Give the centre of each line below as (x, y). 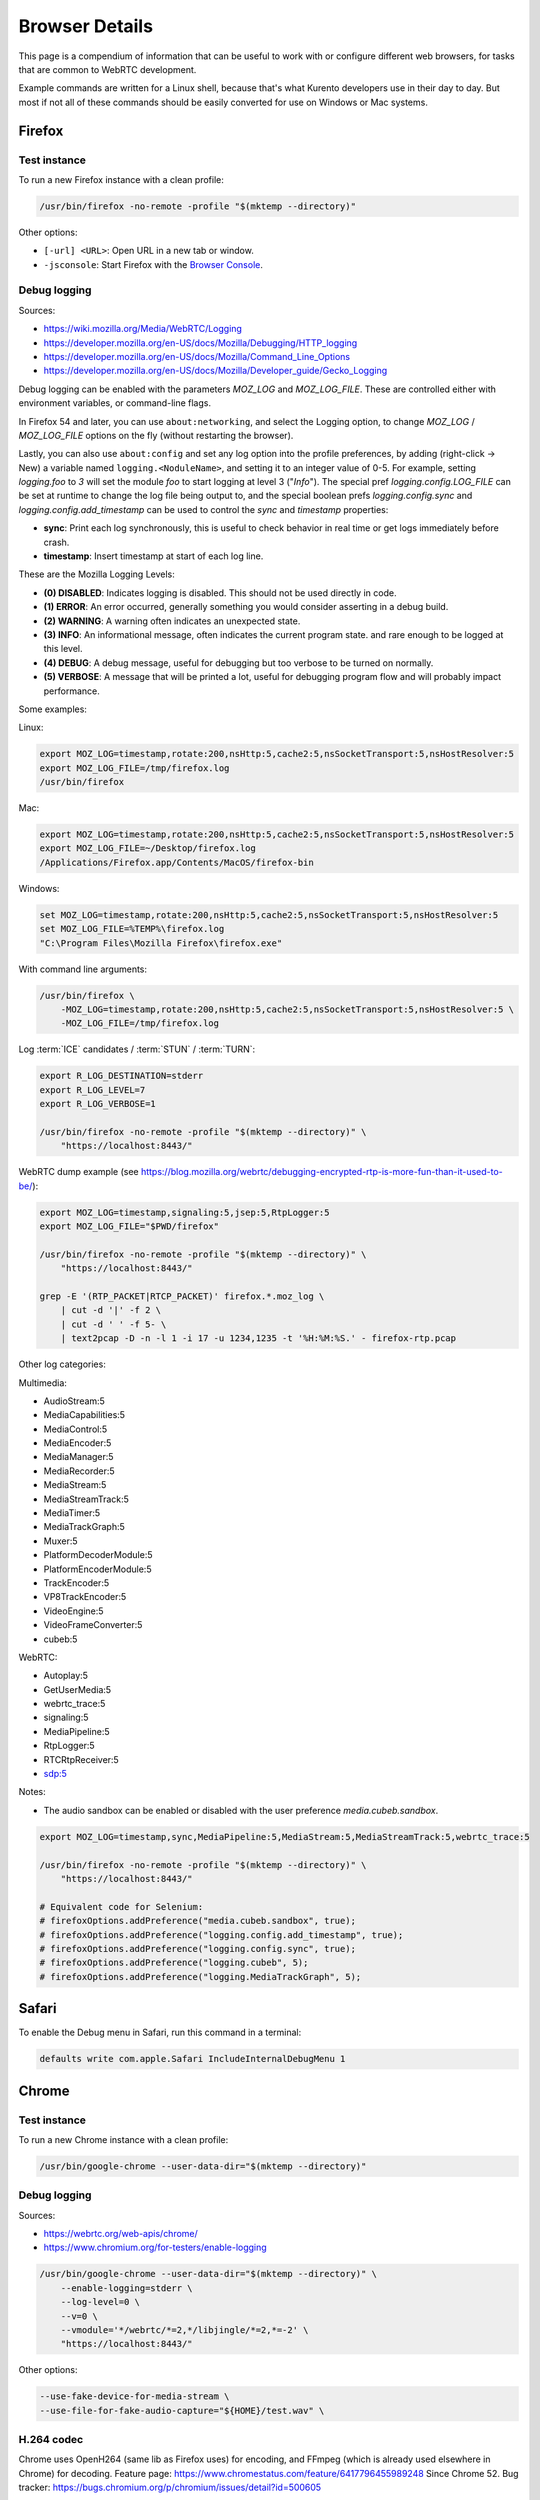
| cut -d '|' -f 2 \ (111, 1310)
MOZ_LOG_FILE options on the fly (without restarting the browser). (156, 435)
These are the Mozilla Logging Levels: (96, 574)
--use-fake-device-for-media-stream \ (134, 2396)
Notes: (32, 1792)
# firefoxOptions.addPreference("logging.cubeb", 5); (174, 1963)
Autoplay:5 (66, 1676)
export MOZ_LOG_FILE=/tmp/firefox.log (134, 768)
